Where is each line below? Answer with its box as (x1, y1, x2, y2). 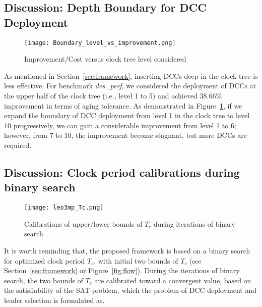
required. (4, 140, 32, 150)
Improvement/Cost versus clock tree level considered (24, 54, 186, 64)
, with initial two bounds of (94, 255, 178, 266)
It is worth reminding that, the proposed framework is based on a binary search (4, 245, 250, 256)
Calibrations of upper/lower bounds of (24, 218, 143, 229)
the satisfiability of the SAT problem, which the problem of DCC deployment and (4, 285, 256, 295)
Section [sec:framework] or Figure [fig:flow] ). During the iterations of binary (4, 265, 240, 276)
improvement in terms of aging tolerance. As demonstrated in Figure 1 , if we (4, 100, 242, 111)
